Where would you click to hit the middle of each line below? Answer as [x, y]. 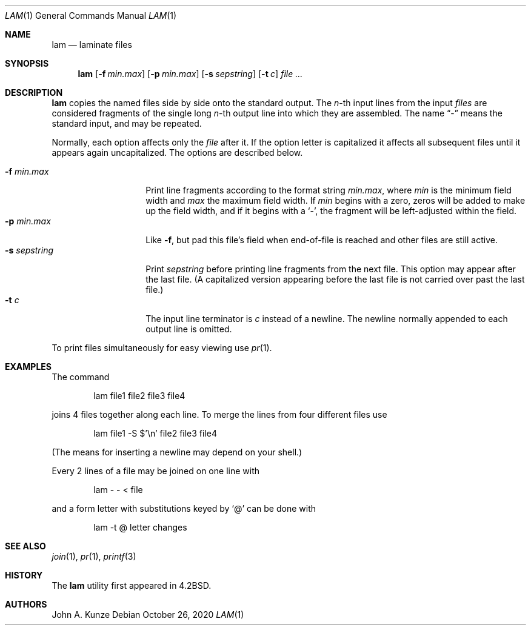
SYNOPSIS [27, 63]
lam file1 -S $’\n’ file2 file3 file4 [155, 433]
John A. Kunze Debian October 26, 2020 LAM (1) [148, 615]
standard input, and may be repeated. [127, 123]
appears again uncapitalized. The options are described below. [177, 152]
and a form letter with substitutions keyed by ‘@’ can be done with [184, 508]
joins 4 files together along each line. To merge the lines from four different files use [219, 414]
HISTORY [24, 575]
